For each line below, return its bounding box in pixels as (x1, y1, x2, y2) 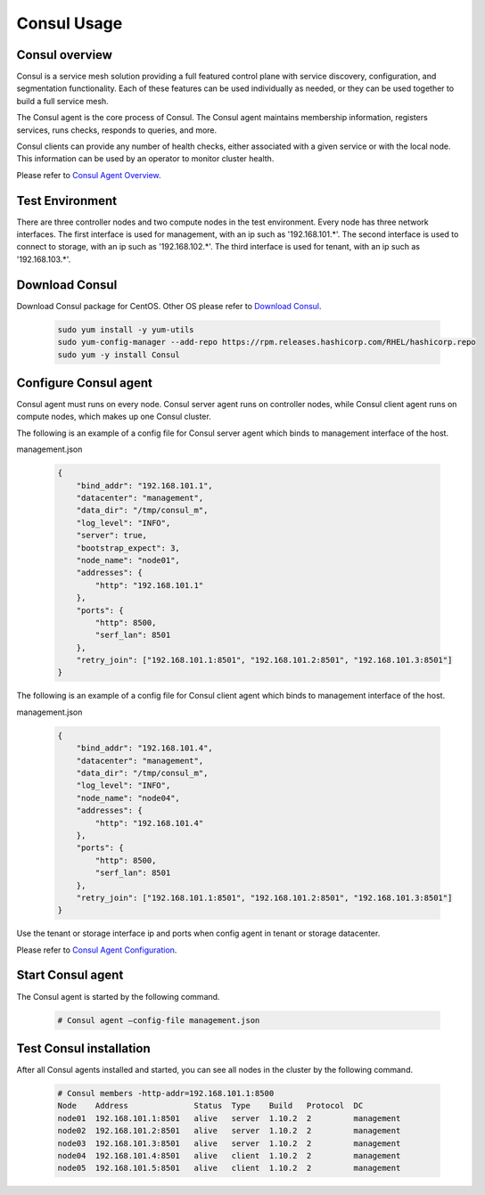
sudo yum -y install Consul (57, 349, 180, 360)
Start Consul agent (16, 968, 124, 983)
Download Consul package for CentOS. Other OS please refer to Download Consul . (16, 300, 322, 311)
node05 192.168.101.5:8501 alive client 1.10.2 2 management (57, 1163, 401, 1174)
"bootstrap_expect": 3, (76, 543, 180, 552)
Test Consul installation (16, 1041, 151, 1056)
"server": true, (76, 530, 147, 541)
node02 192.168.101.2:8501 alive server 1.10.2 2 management (57, 1125, 401, 1136)
